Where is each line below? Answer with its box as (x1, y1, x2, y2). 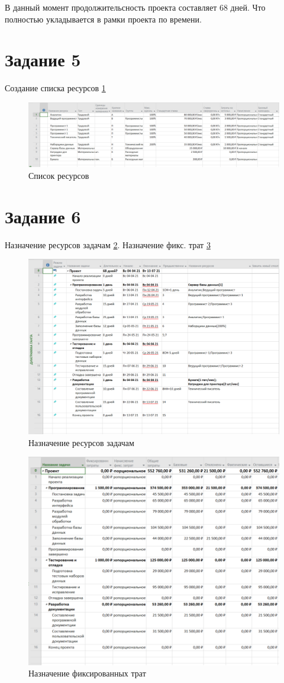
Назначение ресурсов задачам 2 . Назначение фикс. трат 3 (5, 238, 211, 251)
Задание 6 (5, 204, 81, 228)
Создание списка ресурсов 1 (5, 82, 106, 94)
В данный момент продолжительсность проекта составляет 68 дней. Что (5, 1, 266, 13)
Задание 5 (5, 47, 81, 72)
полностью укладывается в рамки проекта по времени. (5, 12, 202, 25)
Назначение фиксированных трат (28, 667, 146, 679)
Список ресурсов (28, 169, 89, 181)
